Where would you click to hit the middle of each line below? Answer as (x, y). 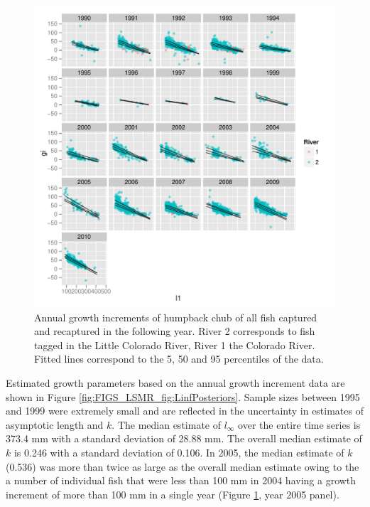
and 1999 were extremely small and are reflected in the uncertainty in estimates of (185, 411)
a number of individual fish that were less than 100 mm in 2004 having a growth (181, 480)
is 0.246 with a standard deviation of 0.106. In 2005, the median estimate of (179, 452)
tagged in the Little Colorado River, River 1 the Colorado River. (175, 345)
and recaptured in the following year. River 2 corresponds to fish (175, 331)
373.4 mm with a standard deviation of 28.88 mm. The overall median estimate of (184, 438)
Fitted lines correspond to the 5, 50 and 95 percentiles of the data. (179, 359)
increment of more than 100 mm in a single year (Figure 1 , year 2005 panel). (173, 494)
